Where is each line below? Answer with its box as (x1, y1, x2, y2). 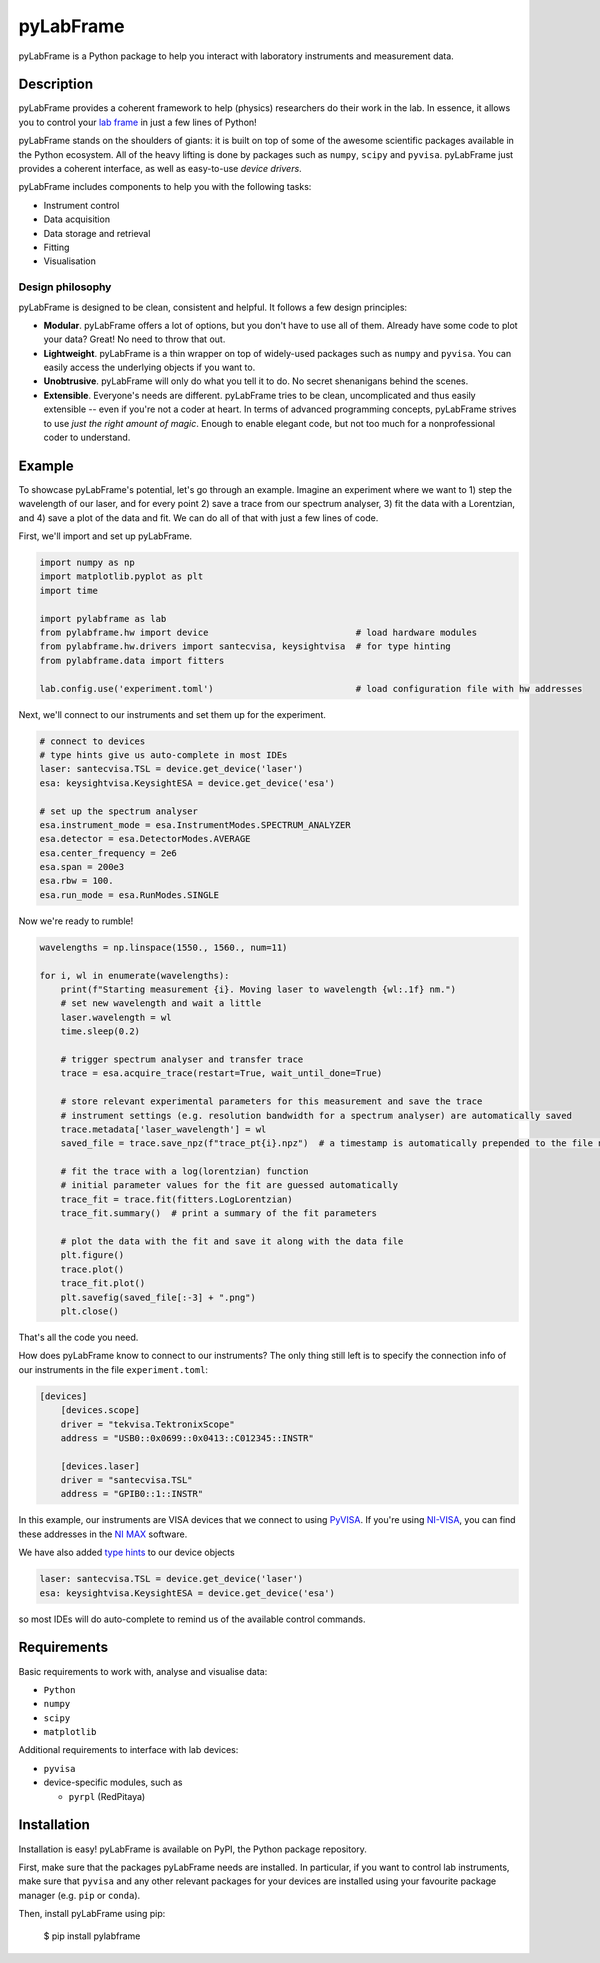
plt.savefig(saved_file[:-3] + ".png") (60, 1291, 257, 1303)
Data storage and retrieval (43, 227, 151, 239)
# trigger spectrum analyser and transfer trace (60, 1053, 304, 1065)
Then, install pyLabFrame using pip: (18, 1908, 166, 1920)
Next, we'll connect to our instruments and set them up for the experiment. (18, 708, 327, 720)
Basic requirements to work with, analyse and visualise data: (18, 1665, 268, 1677)
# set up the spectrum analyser (39, 805, 199, 817)
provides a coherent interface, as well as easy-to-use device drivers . (18, 163, 302, 175)
